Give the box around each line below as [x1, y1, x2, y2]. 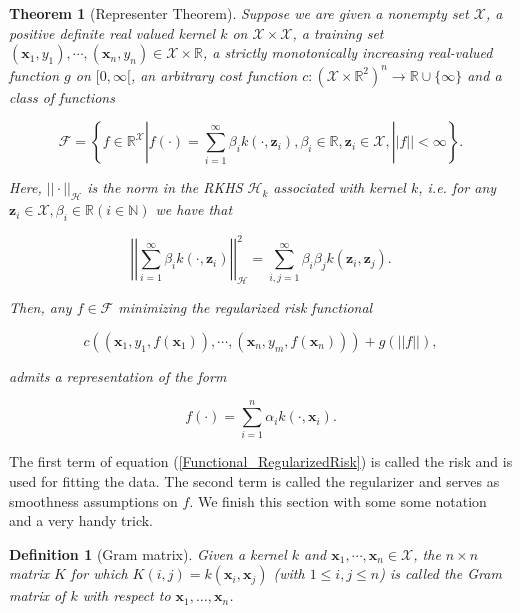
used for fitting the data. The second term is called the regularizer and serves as [9, 471, 500, 492]
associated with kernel [273, 177, 406, 198]
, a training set [292, 22, 384, 43]
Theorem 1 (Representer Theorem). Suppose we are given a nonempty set [9, 3, 469, 23]
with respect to [82, 585, 171, 606]
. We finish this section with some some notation [189, 490, 487, 511]
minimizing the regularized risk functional [118, 297, 373, 318]
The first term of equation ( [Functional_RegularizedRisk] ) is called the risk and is [9, 451, 513, 472]
